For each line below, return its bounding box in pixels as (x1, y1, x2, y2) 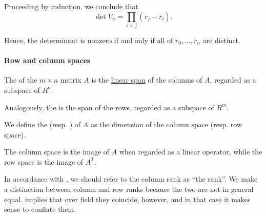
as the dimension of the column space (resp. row (90, 119, 242, 130)
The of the (4, 74, 37, 85)
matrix (60, 74, 81, 85)
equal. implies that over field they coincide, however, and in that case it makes (4, 193, 251, 204)
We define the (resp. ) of (4, 119, 81, 130)
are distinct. (202, 34, 240, 45)
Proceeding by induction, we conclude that (4, 1, 138, 11)
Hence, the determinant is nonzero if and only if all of (4, 34, 173, 45)
